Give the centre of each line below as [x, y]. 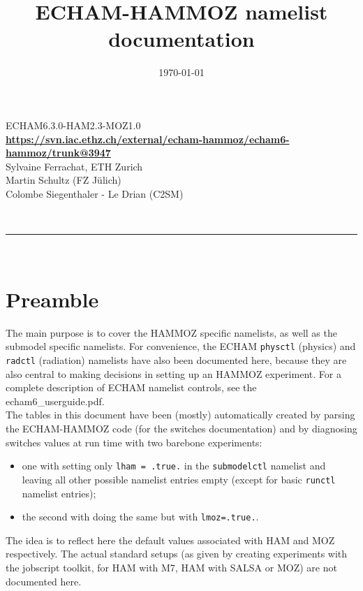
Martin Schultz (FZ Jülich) [64, 180]
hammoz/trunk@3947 [58, 153]
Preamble [52, 299]
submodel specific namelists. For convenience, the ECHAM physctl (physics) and [181, 346]
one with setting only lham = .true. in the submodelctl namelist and [174, 466]
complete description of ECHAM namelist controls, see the [131, 387]
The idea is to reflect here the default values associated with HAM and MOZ [170, 540]
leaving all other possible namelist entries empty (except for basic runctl [179, 479]
